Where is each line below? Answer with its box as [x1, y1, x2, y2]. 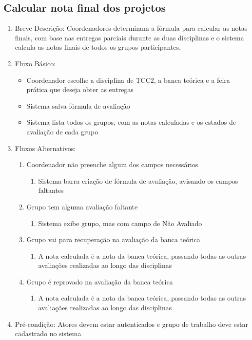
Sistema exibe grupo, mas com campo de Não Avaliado [38, 218, 202, 228]
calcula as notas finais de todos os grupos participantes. [15, 42, 181, 52]
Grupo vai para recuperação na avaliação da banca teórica [26, 234, 200, 245]
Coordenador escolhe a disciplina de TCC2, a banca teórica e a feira [26, 75, 230, 85]
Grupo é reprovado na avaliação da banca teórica [26, 276, 173, 286]
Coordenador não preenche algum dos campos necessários [26, 159, 198, 170]
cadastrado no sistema [15, 328, 81, 339]
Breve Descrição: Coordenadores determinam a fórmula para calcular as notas [15, 23, 248, 33]
